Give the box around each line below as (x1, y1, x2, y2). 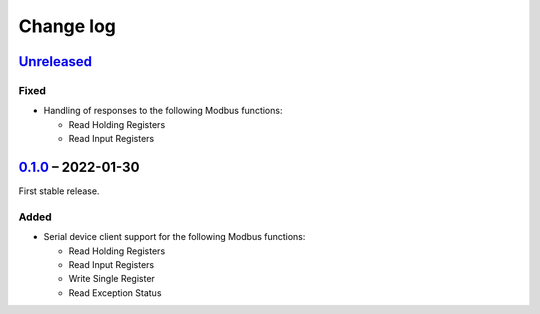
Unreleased (18, 53, 93, 70)
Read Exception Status (68, 286, 162, 299)
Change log (18, 15, 117, 37)
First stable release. (18, 185, 100, 197)
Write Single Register (68, 273, 155, 285)
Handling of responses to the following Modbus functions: (43, 105, 283, 117)
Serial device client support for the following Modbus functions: (43, 231, 306, 243)
